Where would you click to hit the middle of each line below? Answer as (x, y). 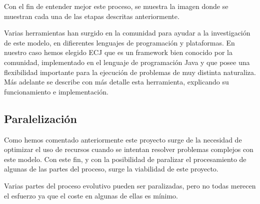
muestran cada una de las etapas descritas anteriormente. (92, 16)
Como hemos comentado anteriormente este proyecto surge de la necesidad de (123, 139)
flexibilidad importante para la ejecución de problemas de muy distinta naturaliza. (130, 72)
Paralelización (40, 118)
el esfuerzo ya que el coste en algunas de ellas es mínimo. (91, 195)
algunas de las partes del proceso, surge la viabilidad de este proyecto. (111, 169)
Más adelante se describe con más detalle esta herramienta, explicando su (116, 82)
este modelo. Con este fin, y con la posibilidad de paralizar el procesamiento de (125, 159)
